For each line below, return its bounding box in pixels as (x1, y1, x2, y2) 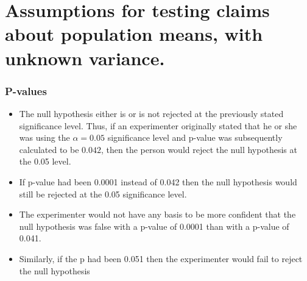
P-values (5, 83, 47, 98)
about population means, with (5, 21, 263, 46)
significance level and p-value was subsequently (107, 131, 283, 144)
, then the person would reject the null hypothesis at (101, 143, 297, 155)
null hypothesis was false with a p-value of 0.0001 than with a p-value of (19, 219, 289, 232)
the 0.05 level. (19, 155, 71, 168)
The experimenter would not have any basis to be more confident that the (19, 208, 296, 221)
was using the (19, 131, 70, 144)
